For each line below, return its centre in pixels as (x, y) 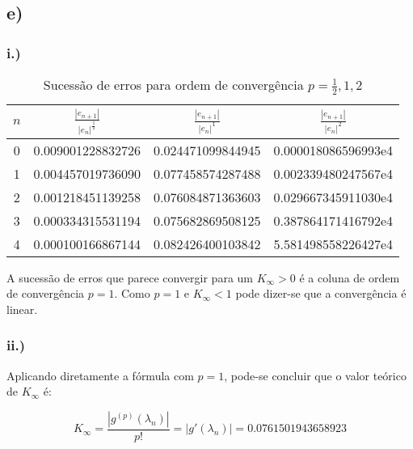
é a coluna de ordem (350, 277)
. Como (132, 293)
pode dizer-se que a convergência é (321, 293)
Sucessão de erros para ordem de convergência (173, 85)
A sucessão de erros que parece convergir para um (130, 277)
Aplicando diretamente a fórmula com (100, 375)
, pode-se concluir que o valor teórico (315, 375)
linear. (22, 309)
